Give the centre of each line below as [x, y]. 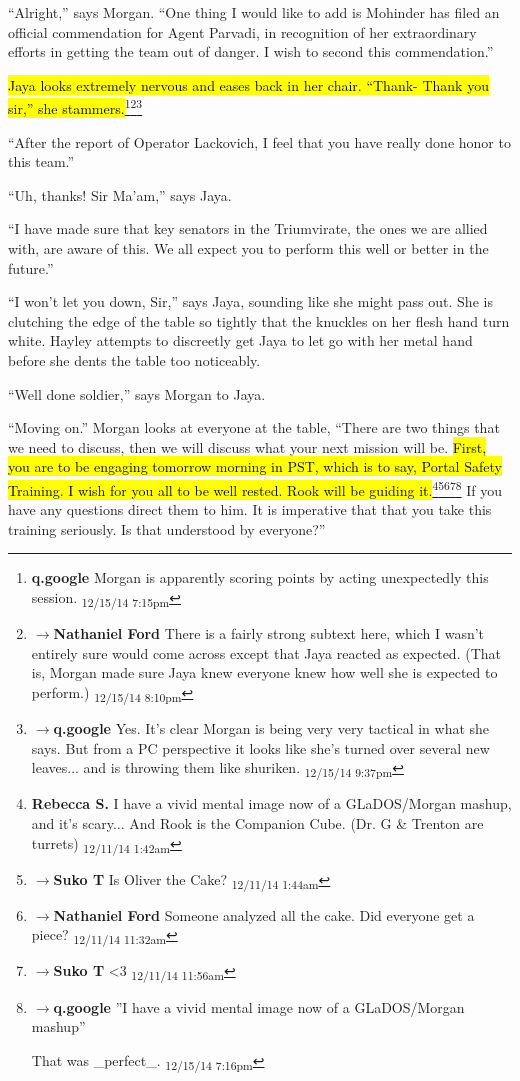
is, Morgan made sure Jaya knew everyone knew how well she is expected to [264, 672]
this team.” [41, 161]
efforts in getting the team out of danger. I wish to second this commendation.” [251, 51]
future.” [31, 267]
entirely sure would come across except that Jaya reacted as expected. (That [266, 652]
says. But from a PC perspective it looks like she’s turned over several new [260, 747]
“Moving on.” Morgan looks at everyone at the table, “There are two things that [254, 427]
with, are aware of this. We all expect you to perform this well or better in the [248, 248]
